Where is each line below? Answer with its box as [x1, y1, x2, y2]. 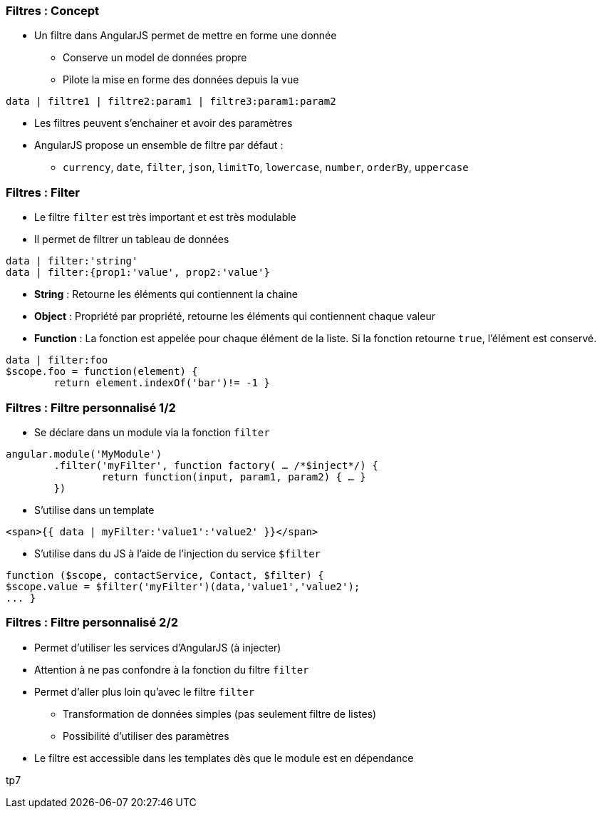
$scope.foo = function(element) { [6, 366, 198, 378]
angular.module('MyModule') [6, 448, 162, 460]
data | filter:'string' [6, 255, 138, 267]
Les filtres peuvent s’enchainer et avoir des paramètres [34, 117, 293, 130]
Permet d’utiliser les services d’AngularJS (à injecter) [34, 641, 281, 654]
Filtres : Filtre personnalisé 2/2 [6, 615, 179, 630]
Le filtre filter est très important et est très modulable [34, 211, 296, 224]
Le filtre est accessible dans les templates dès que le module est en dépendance [34, 751, 414, 764]
